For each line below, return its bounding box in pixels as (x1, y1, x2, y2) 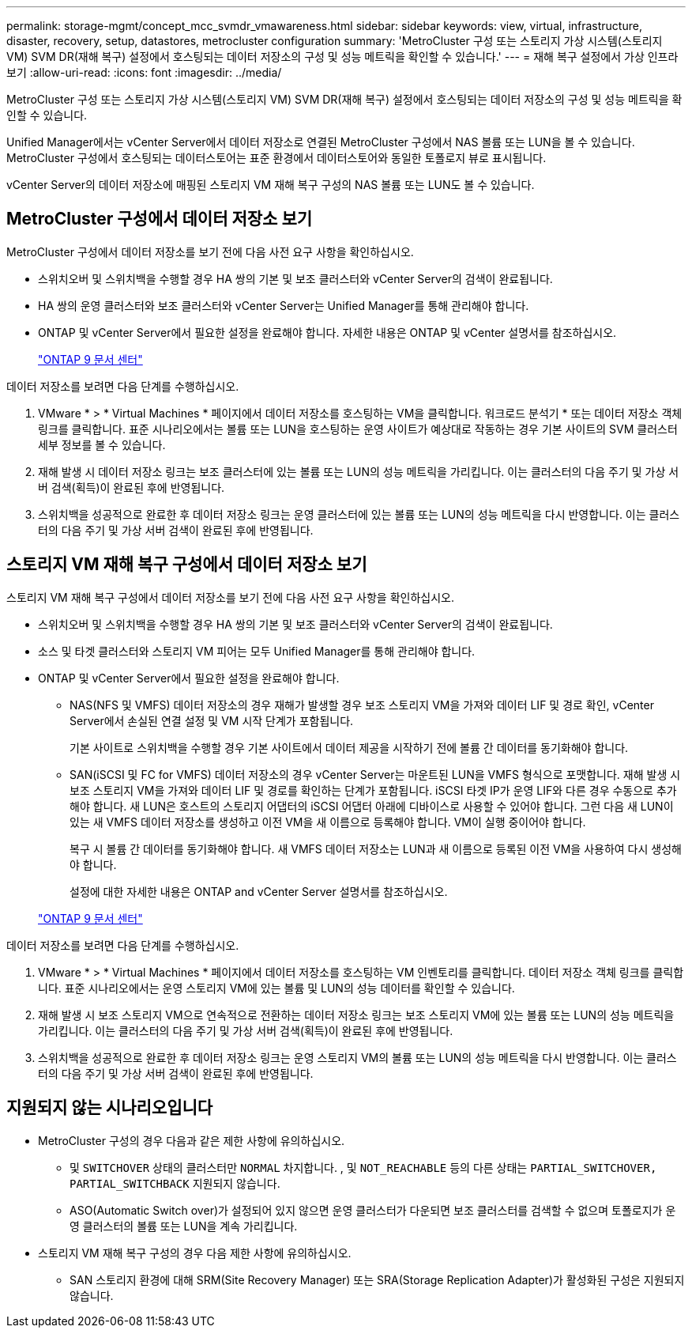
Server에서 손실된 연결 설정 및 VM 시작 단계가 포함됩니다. (70, 713, 354, 727)
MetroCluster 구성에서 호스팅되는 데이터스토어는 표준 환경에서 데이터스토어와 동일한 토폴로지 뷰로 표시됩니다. (6, 151, 547, 164)
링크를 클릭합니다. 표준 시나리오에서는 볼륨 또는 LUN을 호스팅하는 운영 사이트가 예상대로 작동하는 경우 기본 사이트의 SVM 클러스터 (38, 421, 678, 436)
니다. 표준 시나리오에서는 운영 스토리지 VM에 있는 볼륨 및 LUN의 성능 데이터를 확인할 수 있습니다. (38, 981, 515, 995)
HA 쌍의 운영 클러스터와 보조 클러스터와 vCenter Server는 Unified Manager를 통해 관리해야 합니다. (38, 298, 529, 312)
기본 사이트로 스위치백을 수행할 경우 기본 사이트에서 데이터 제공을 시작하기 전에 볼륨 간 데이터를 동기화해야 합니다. (70, 740, 629, 754)
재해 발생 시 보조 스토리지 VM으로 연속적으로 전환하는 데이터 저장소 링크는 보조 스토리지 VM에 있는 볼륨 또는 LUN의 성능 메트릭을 (38, 1007, 675, 1022)
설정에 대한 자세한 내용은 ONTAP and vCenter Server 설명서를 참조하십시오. (70, 884, 448, 898)
